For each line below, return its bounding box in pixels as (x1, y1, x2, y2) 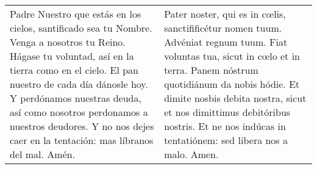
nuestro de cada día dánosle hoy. (10, 77, 148, 91)
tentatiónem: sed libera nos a (164, 133, 288, 147)
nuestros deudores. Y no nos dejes (10, 119, 154, 133)
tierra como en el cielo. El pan (10, 63, 138, 77)
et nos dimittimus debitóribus (164, 105, 291, 119)
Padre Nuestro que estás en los (10, 7, 141, 21)
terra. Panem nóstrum (164, 63, 258, 77)
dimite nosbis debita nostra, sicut (164, 91, 307, 105)
